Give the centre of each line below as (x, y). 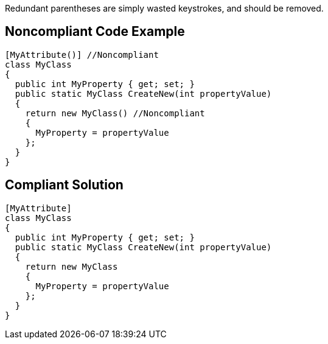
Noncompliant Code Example (95, 32)
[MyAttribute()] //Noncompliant (82, 54)
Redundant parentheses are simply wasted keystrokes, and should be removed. (164, 8)
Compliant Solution (64, 185)
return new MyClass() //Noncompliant (115, 113)
